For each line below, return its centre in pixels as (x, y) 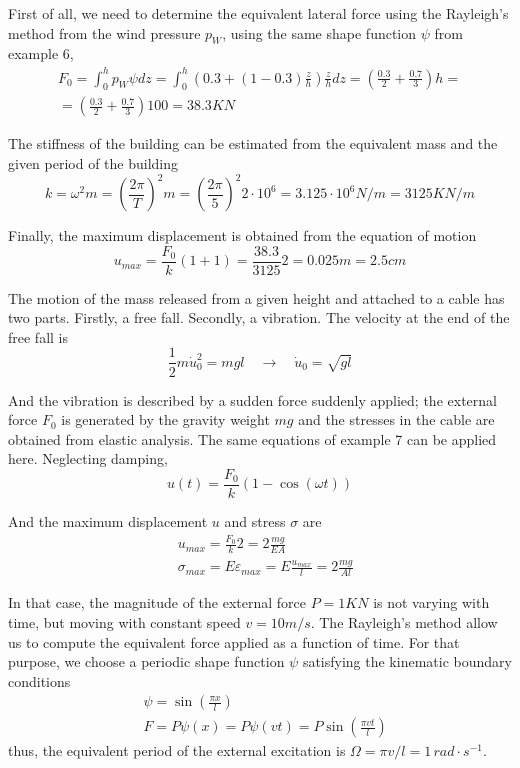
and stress (255, 520)
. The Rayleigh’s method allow (404, 621)
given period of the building (93, 162)
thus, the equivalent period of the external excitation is (177, 750)
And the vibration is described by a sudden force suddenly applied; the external (252, 399)
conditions (39, 680)
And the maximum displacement (108, 520)
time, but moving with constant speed (124, 621)
